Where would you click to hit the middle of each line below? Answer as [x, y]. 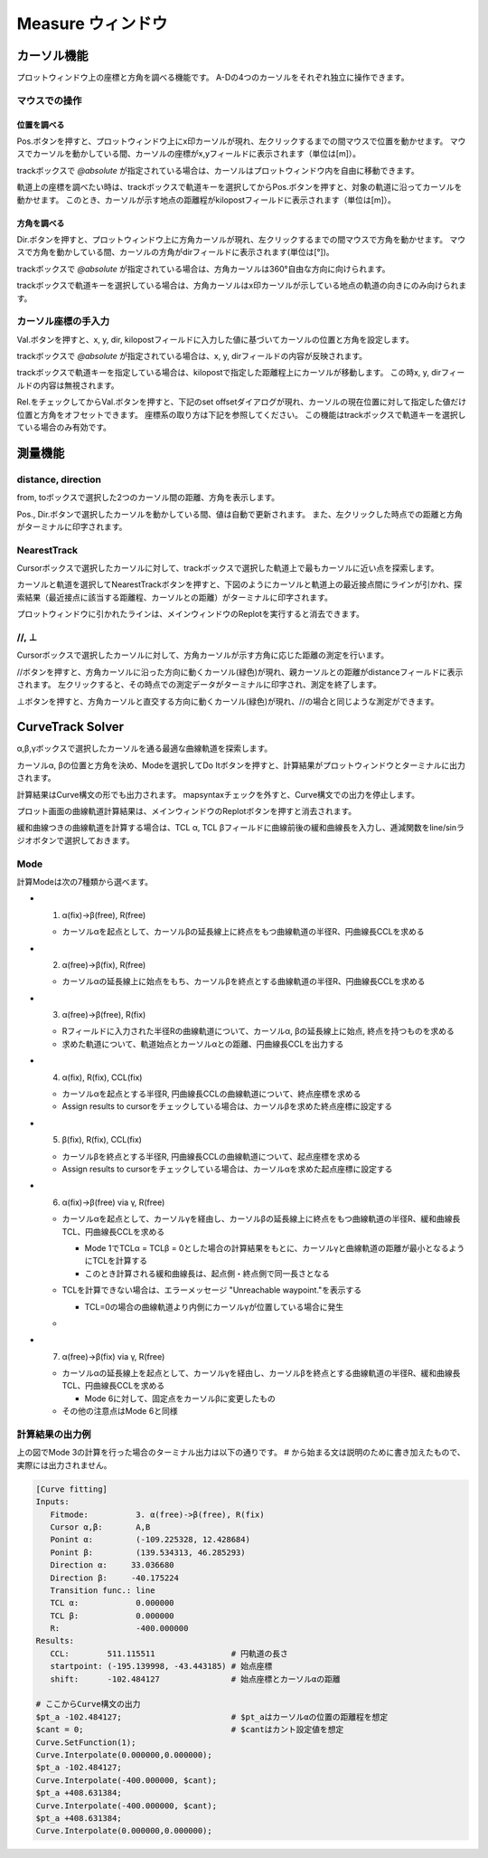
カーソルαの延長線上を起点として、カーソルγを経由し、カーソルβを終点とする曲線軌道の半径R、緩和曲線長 [261, 1373]
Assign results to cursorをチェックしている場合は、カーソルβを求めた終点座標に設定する [227, 1106]
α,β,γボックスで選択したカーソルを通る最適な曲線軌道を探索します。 [145, 749]
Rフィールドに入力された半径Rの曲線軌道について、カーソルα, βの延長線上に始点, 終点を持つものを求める [258, 1031]
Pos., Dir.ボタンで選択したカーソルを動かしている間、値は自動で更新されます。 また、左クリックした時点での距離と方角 [239, 514]
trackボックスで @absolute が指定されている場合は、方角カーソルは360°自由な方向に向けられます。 [203, 269]
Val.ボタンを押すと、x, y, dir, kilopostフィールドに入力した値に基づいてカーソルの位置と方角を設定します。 [216, 339]
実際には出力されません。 [64, 1465]
